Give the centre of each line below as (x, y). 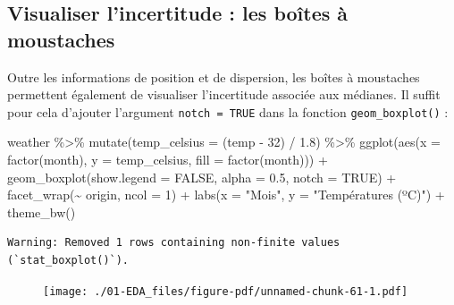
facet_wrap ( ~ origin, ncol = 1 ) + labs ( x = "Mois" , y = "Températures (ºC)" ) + (226, 195)
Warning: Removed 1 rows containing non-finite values (174, 243)
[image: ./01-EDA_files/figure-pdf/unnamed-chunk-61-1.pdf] (226, 291)
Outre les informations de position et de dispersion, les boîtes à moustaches (214, 76)
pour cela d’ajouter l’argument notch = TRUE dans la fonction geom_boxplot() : (228, 111)
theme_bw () (42, 212)
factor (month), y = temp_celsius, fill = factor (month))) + (168, 160)
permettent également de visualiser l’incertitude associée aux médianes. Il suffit (224, 94)
